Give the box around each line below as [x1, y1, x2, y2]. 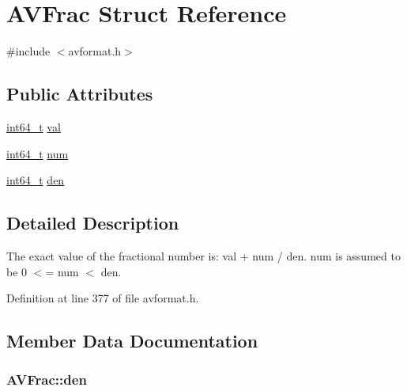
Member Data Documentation [6, 328, 258, 353]
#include [6, 43, 51, 59]
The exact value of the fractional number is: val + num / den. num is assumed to [6, 247, 401, 264]
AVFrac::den [6, 370, 87, 389]
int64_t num [6, 145, 69, 161]
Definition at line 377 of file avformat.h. [6, 290, 199, 306]
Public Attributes [6, 82, 153, 106]
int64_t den [6, 172, 65, 188]
